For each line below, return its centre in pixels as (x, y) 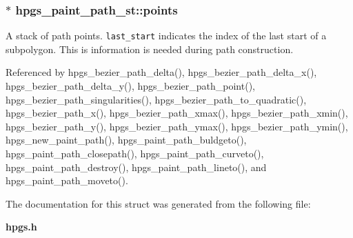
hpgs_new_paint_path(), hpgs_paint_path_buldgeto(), (126, 140)
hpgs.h (21, 227)
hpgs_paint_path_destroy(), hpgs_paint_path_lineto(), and (136, 167)
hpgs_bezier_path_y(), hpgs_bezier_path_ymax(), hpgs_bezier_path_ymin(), (177, 126)
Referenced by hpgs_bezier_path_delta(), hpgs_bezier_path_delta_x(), (161, 72)
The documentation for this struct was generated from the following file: (158, 203)
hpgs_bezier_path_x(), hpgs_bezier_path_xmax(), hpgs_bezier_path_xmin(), (177, 113)
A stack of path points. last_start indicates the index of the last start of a (166, 36)
